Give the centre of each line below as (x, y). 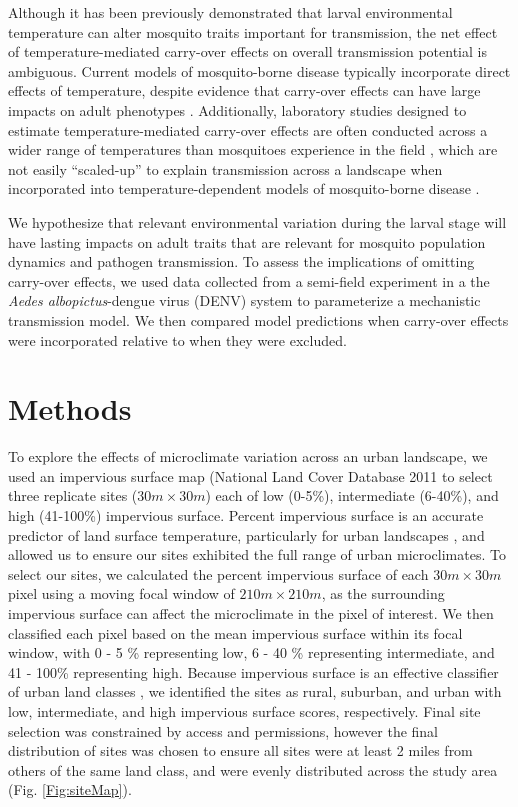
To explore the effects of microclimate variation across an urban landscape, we (248, 456)
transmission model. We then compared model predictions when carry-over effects (258, 319)
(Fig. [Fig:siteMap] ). (70, 789)
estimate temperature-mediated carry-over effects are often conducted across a (248, 129)
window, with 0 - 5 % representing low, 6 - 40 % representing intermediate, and (251, 652)
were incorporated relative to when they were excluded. (177, 339)
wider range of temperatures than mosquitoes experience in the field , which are (253, 149)
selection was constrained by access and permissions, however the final (223, 730)
